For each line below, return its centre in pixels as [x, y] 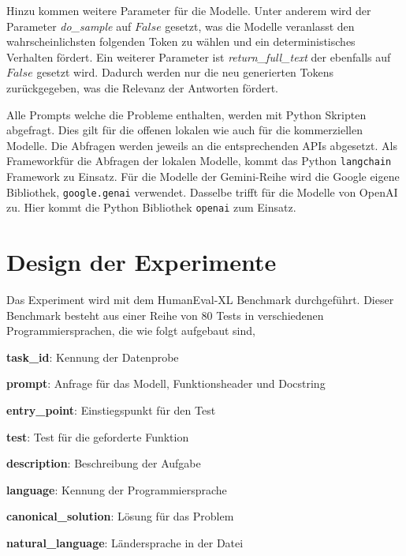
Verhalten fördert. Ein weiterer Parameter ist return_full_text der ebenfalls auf [199, 56]
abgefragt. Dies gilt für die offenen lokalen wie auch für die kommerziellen [184, 130]
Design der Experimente [142, 262]
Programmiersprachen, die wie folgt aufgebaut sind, [131, 331]
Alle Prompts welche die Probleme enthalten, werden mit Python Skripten [186, 114]
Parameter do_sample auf [69, 26]
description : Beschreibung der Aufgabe [104, 463]
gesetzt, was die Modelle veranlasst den [260, 26]
